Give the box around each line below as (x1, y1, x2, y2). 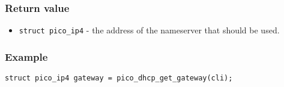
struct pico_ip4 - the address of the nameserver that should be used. (19, 24, 280, 36)
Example (5, 49, 48, 64)
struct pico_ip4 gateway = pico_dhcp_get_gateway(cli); (5, 74, 233, 83)
